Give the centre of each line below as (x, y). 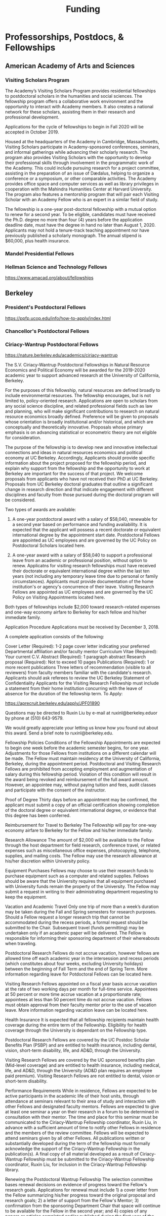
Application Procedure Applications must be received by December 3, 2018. (82, 627)
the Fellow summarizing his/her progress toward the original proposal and (80, 1195)
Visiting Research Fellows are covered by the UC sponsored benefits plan (80, 1060)
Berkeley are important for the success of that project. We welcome (74, 474)
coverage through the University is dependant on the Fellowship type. (76, 1030)
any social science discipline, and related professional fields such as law (79, 406)
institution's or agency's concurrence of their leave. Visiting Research (83, 587)
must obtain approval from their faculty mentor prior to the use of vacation (81, 1005)
